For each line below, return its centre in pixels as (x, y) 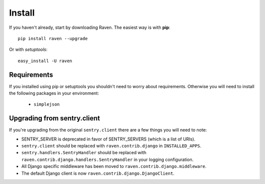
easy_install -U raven (45, 61)
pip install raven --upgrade (53, 38)
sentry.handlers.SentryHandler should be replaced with (84, 153)
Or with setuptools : (28, 49)
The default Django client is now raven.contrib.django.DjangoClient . (98, 173)
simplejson (47, 104)
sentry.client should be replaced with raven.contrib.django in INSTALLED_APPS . (111, 146)
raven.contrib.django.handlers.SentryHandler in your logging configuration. (107, 160)
